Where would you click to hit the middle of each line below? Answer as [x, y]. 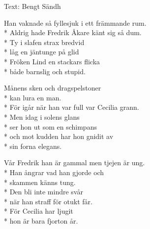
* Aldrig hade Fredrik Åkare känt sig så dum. [73, 32]
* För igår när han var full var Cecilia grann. [72, 107]
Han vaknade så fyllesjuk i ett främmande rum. [75, 23]
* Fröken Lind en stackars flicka [52, 61]
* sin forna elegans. [33, 146]
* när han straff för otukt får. [48, 201]
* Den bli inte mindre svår [44, 192]
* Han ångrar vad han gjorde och [54, 172]
